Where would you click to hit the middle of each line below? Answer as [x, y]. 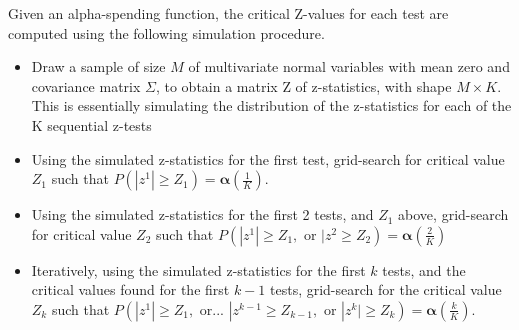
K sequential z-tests [91, 124]
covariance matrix [86, 85]
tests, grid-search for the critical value [386, 289]
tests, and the [424, 269]
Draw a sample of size [98, 66]
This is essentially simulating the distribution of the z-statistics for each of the [271, 105]
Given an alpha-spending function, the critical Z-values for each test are [228, 13]
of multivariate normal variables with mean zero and [349, 66]
